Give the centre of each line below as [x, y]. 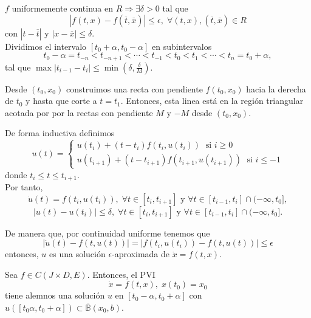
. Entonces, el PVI [121, 274]
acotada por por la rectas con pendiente [79, 112]
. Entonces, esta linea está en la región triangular [212, 101]
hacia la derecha [276, 88]
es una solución [77, 254]
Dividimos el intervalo [46, 46]
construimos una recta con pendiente [134, 88]
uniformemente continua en [63, 8]
